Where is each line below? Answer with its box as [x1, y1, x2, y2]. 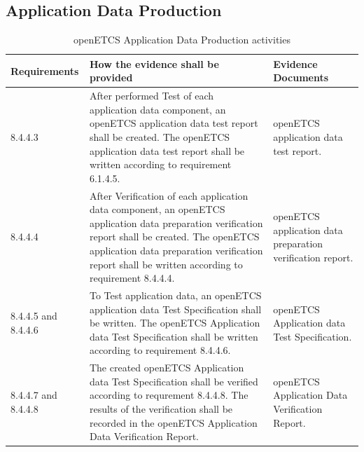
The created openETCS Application [89, 360, 244, 375]
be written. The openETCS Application [89, 315, 260, 330]
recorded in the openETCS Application [89, 415, 258, 430]
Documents [273, 70, 329, 85]
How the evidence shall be [89, 56, 219, 71]
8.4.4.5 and [10, 308, 57, 323]
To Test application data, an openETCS [89, 288, 262, 303]
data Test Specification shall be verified [89, 374, 258, 388]
